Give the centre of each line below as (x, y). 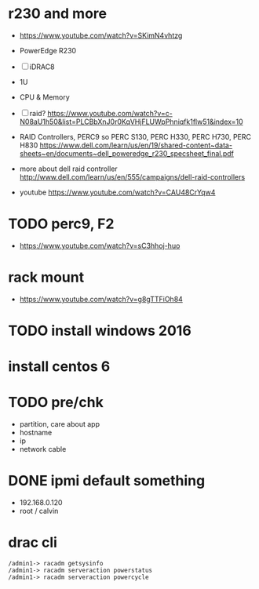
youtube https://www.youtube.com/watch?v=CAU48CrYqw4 (117, 192)
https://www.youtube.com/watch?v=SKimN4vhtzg (101, 35)
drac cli (33, 543)
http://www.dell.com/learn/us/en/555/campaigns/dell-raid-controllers (132, 176)
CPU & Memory (45, 97)
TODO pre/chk (56, 403)
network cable (43, 449)
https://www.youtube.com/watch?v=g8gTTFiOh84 (101, 299)
